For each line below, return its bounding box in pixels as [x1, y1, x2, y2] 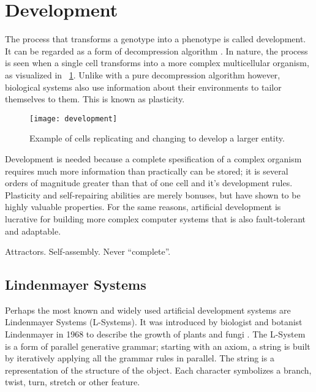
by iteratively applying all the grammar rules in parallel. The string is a [5, 352, 274, 364]
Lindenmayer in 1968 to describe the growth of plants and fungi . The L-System [5, 328, 306, 341]
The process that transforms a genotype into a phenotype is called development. [5, 32, 306, 45]
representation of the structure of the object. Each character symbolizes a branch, [5, 363, 312, 376]
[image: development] [29, 114, 118, 123]
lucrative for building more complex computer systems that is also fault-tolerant [5, 212, 306, 225]
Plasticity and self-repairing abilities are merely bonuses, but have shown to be [5, 188, 301, 201]
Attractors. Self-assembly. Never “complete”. [5, 245, 171, 258]
